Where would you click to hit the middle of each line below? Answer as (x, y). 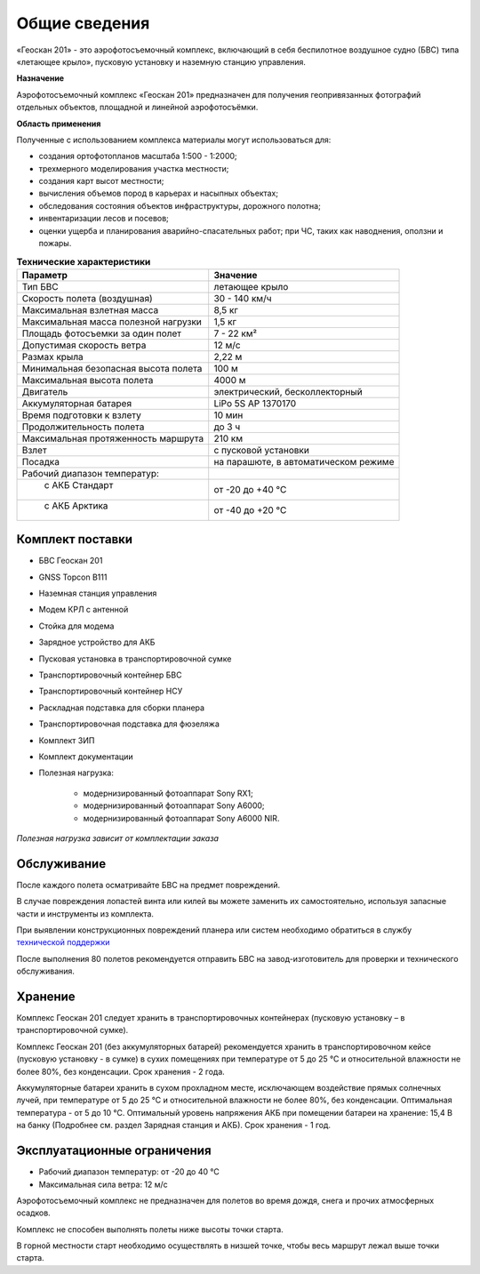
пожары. (55, 244)
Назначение (40, 78)
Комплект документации (86, 757)
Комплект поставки (75, 539)
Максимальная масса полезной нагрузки (112, 322)
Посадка (40, 461)
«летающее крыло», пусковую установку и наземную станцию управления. (161, 61)
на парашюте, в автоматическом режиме (304, 461)
